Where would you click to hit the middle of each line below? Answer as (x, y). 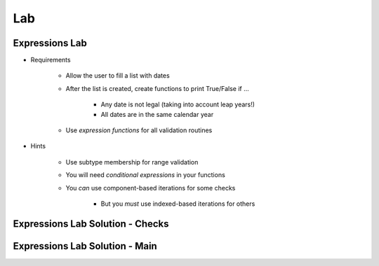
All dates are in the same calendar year (157, 114)
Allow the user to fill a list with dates (118, 76)
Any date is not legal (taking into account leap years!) (178, 104)
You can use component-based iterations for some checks (151, 188)
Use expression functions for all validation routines (139, 130)
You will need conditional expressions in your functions (146, 175)
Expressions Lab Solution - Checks (91, 224)
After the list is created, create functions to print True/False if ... (157, 88)
